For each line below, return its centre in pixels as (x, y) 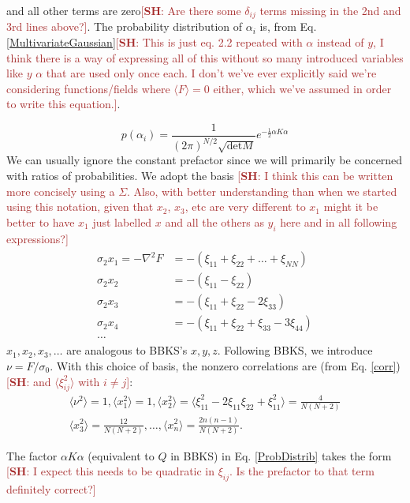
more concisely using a (61, 191)
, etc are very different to (245, 206)
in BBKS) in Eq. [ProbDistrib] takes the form (281, 455)
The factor (32, 455)
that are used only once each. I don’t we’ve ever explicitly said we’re (211, 73)
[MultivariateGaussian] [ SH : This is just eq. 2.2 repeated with (155, 42)
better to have (41, 221)
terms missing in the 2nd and (330, 10)
